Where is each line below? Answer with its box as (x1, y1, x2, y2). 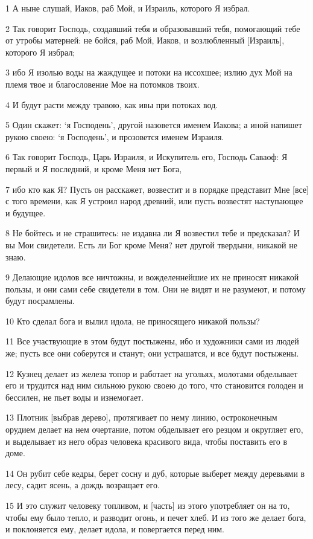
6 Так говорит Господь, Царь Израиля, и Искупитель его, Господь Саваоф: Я (5, 150, 288, 163)
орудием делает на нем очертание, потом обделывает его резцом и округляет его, (5, 423, 303, 436)
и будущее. (5, 206, 46, 219)
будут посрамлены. (5, 294, 75, 307)
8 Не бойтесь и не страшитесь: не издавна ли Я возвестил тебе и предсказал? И (5, 227, 300, 239)
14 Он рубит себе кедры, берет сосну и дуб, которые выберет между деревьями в (5, 466, 305, 479)
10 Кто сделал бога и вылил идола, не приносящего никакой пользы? (5, 314, 260, 327)
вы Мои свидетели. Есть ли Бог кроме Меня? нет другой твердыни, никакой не (5, 238, 297, 251)
